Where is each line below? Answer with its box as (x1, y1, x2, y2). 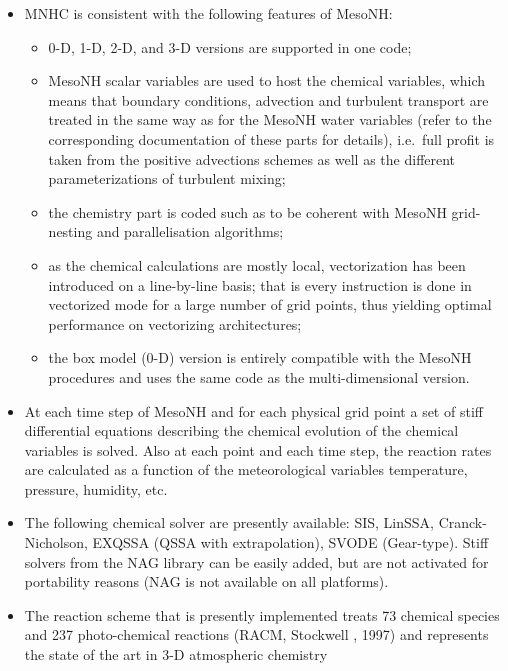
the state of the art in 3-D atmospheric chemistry (24, 644, 328, 665)
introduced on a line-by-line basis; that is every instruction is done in (48, 274, 472, 295)
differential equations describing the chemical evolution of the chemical (24, 420, 459, 441)
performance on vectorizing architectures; (48, 313, 302, 334)
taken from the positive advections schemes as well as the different (48, 148, 456, 169)
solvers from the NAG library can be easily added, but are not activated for (24, 551, 489, 572)
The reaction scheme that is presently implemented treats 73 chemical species (24, 604, 500, 625)
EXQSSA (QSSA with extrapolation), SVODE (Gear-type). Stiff (92, 532, 489, 553)
